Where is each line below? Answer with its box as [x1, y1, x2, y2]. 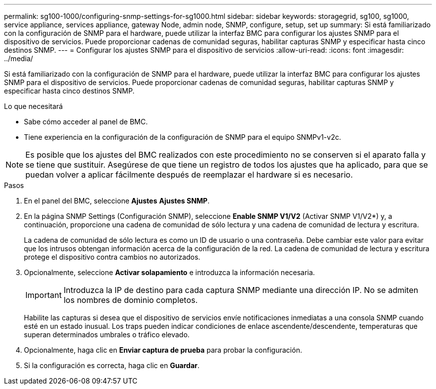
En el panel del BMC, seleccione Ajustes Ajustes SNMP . [24, 196, 210, 205]
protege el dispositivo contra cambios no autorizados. [24, 253, 201, 261]
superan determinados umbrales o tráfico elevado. [24, 330, 190, 339]
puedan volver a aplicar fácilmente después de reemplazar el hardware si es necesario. [25, 170, 353, 180]
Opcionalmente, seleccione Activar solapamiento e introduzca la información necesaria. [24, 268, 315, 277]
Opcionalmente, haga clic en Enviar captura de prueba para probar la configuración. [24, 346, 302, 354]
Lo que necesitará [4, 102, 63, 110]
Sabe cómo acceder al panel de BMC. [24, 117, 148, 126]
